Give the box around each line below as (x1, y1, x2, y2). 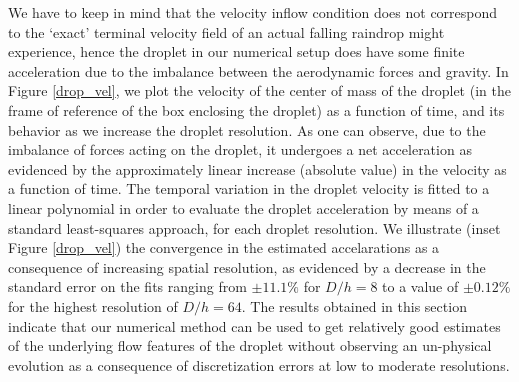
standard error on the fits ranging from (8, 276, 247, 297)
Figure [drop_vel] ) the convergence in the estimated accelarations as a (8, 237, 440, 258)
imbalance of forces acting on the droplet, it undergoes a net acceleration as (8, 139, 472, 160)
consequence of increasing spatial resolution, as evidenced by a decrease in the (8, 256, 486, 277)
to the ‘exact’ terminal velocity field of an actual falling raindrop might (8, 21, 445, 42)
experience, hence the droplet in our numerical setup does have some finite (8, 41, 465, 62)
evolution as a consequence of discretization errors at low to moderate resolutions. (8, 354, 510, 375)
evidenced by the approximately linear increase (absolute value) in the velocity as (8, 158, 507, 179)
